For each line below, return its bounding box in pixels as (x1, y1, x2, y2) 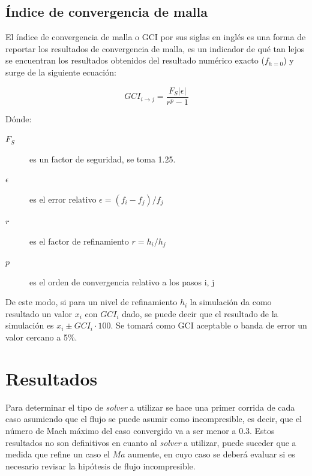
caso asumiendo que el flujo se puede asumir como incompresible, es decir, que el (5, 412, 302, 425)
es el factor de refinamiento (29, 234, 129, 247)
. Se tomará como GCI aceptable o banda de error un (110, 319, 307, 332)
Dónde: (5, 112, 32, 125)
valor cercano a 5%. (5, 331, 77, 344)
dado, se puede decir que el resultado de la (122, 307, 278, 320)
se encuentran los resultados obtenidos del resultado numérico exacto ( (5, 54, 265, 67)
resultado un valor (5, 307, 73, 320)
